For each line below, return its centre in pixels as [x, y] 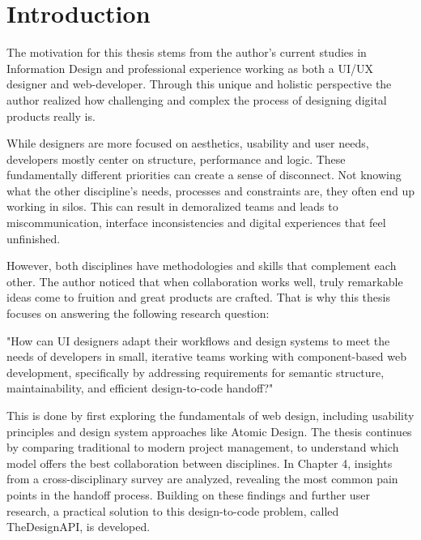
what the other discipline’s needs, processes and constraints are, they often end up [210, 190]
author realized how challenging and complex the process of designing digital [197, 99]
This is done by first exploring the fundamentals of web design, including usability [210, 415]
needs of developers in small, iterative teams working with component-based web [206, 356]
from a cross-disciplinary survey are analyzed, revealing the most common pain [202, 479]
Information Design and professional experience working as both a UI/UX [190, 68]
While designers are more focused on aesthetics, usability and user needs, [188, 143]
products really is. [51, 116]
